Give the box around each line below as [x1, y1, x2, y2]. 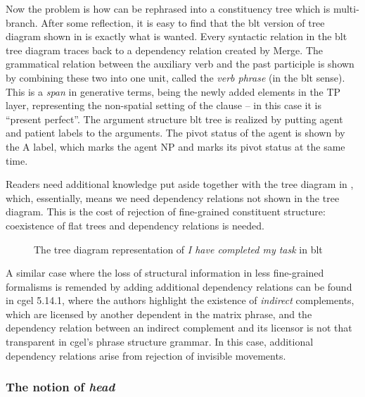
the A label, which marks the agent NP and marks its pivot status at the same [6, 139, 345, 153]
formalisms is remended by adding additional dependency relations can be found [6, 279, 352, 294]
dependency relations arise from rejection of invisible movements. [6, 348, 286, 363]
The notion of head [6, 378, 115, 396]
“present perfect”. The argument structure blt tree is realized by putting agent [6, 111, 343, 126]
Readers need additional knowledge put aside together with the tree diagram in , [6, 177, 354, 191]
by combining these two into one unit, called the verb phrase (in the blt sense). [6, 70, 345, 84]
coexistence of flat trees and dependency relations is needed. [6, 218, 264, 232]
